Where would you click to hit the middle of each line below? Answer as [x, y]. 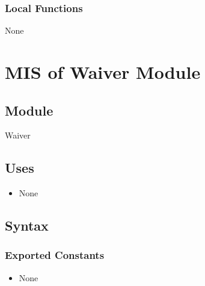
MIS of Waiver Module [103, 72]
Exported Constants [55, 255]
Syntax [27, 225]
